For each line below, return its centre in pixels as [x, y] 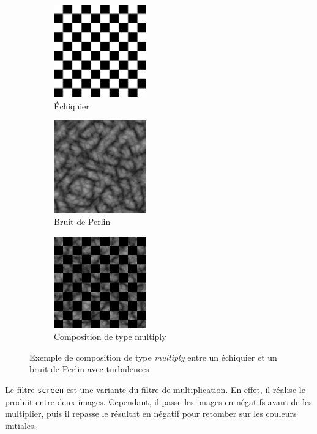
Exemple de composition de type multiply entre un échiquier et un [153, 357]
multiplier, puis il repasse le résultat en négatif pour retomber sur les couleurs [151, 414]
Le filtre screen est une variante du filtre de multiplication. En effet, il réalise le [155, 389]
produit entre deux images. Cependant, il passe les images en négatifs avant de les [158, 401]
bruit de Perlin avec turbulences [89, 369]
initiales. [21, 425]
